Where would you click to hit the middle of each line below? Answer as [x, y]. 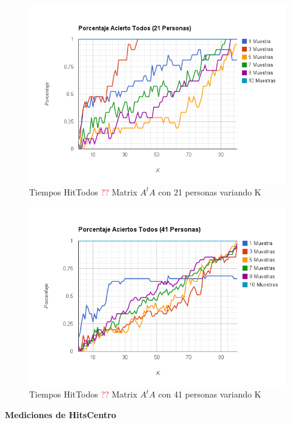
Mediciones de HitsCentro [61, 414]
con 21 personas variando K [209, 191]
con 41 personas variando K [209, 394]
